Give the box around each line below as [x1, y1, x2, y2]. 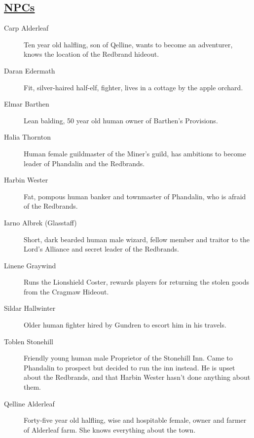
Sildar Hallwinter [4, 303, 56, 313]
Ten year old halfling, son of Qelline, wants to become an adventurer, [24, 39, 233, 49]
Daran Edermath [4, 65, 55, 75]
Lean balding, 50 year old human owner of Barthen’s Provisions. [24, 115, 218, 125]
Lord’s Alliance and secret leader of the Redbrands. [24, 244, 179, 254]
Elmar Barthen [4, 99, 49, 109]
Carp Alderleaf [4, 23, 49, 33]
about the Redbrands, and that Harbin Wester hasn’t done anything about [24, 372, 251, 382]
